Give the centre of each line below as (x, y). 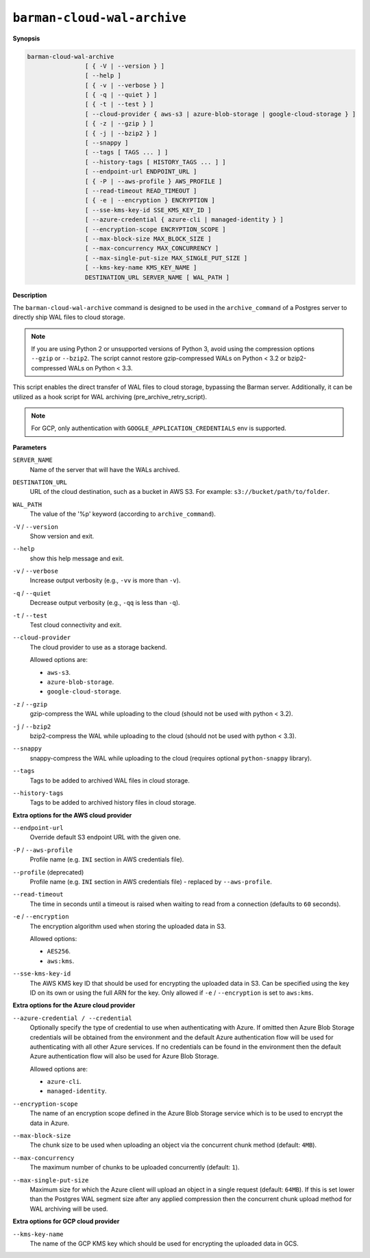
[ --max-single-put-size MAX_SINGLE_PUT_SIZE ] (166, 258)
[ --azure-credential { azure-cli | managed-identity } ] (184, 220)
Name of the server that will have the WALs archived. (105, 469)
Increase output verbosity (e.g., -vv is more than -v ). (105, 580)
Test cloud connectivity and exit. (76, 625)
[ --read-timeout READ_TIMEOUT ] (141, 191)
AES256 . (59, 951)
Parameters (30, 447)
